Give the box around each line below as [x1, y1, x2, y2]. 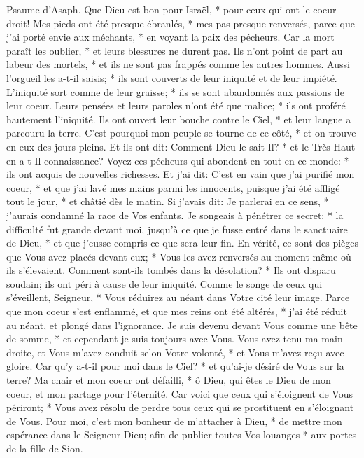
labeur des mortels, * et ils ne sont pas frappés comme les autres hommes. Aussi [6, 57, 350, 71]
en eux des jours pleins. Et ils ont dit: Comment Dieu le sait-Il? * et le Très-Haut [6, 139, 356, 153]
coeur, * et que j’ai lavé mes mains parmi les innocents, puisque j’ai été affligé [6, 180, 340, 195]
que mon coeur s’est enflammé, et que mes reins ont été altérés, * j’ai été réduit [6, 304, 347, 319]
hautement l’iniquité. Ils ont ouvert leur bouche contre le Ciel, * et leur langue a [6, 111, 351, 126]
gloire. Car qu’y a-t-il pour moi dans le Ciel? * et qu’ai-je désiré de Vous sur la [6, 359, 344, 373]
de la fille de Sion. [6, 441, 83, 455]
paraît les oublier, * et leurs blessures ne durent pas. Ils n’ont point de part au [6, 43, 343, 57]
